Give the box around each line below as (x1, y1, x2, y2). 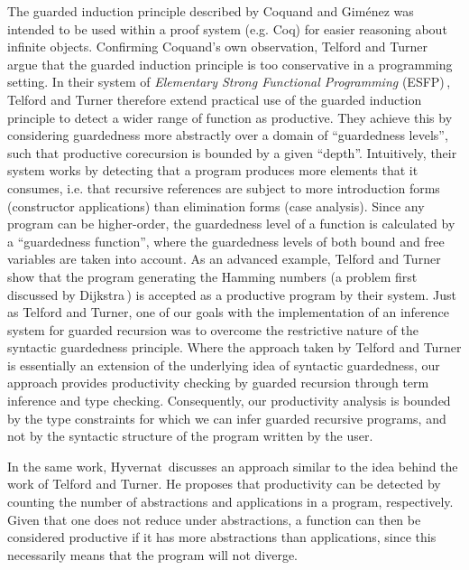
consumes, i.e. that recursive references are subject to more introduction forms (7, 178, 440, 197)
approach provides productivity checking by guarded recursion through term (7, 373, 429, 392)
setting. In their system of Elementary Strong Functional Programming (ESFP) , (7, 72, 451, 91)
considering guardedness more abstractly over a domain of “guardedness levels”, (7, 126, 448, 145)
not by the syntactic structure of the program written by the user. (7, 426, 373, 445)
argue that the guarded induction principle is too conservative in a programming (7, 54, 453, 73)
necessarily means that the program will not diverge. (7, 545, 298, 564)
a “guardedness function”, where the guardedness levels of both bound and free (7, 231, 445, 250)
